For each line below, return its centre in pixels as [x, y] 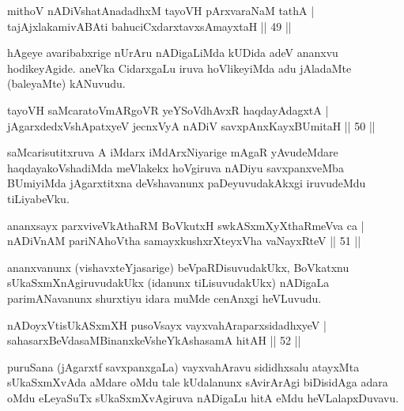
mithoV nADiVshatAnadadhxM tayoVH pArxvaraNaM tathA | [161, 10]
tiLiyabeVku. [38, 198]
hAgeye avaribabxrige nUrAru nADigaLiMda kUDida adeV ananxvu [173, 53]
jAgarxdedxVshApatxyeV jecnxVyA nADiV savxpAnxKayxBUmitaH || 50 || [191, 125]
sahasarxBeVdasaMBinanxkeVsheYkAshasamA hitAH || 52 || [154, 340]
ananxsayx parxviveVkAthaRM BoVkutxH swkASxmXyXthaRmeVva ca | [186, 225]
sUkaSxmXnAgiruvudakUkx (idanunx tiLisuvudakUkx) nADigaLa [168, 283]
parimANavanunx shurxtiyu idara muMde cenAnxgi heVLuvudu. [164, 298]
